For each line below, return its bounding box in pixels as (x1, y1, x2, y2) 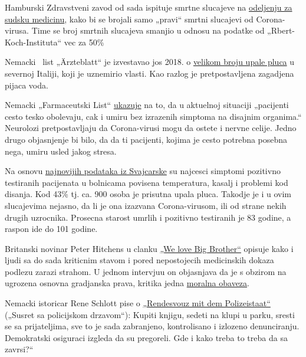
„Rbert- (267, 24, 295, 37)
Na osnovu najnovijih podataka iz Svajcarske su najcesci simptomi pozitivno (5, 165, 281, 177)
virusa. (5, 24, 29, 37)
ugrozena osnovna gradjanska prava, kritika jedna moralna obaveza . (5, 277, 249, 289)
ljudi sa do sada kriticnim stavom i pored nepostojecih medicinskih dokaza (5, 254, 274, 266)
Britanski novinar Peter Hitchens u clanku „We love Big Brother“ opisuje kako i (5, 242, 294, 254)
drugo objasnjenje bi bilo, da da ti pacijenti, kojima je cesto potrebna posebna (5, 133, 288, 145)
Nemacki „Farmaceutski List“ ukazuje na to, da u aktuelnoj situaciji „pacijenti (5, 99, 289, 111)
